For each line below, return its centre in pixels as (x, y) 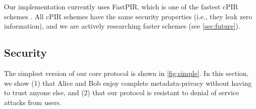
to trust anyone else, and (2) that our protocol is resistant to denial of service (122, 92)
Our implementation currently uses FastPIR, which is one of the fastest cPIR (121, 6)
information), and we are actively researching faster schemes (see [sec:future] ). (122, 26)
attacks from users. (33, 102)
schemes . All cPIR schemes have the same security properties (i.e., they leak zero (128, 16)
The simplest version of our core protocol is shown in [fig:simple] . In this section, (126, 73)
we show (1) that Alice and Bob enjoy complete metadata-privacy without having (128, 83)
